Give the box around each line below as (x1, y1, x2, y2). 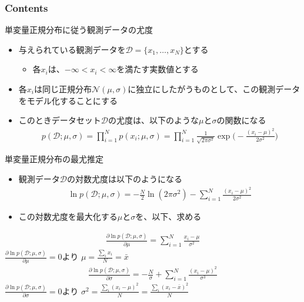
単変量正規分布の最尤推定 (5, 153, 103, 165)
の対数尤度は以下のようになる (67, 172, 182, 184)
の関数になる (216, 114, 266, 126)
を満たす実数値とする (116, 63, 199, 75)
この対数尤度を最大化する (18, 210, 118, 223)
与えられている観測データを (18, 43, 126, 55)
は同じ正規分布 (34, 83, 92, 95)
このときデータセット (18, 114, 101, 126)
